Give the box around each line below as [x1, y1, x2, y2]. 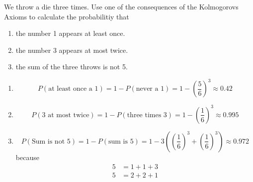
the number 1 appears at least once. [15, 28, 125, 38]
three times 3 [127, 111, 167, 119]
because [15, 152, 39, 162]
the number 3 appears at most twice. [15, 44, 128, 55]
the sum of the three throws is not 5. [15, 61, 128, 72]
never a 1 [136, 85, 165, 93]
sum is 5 [108, 138, 134, 145]
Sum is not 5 [31, 138, 71, 145]
